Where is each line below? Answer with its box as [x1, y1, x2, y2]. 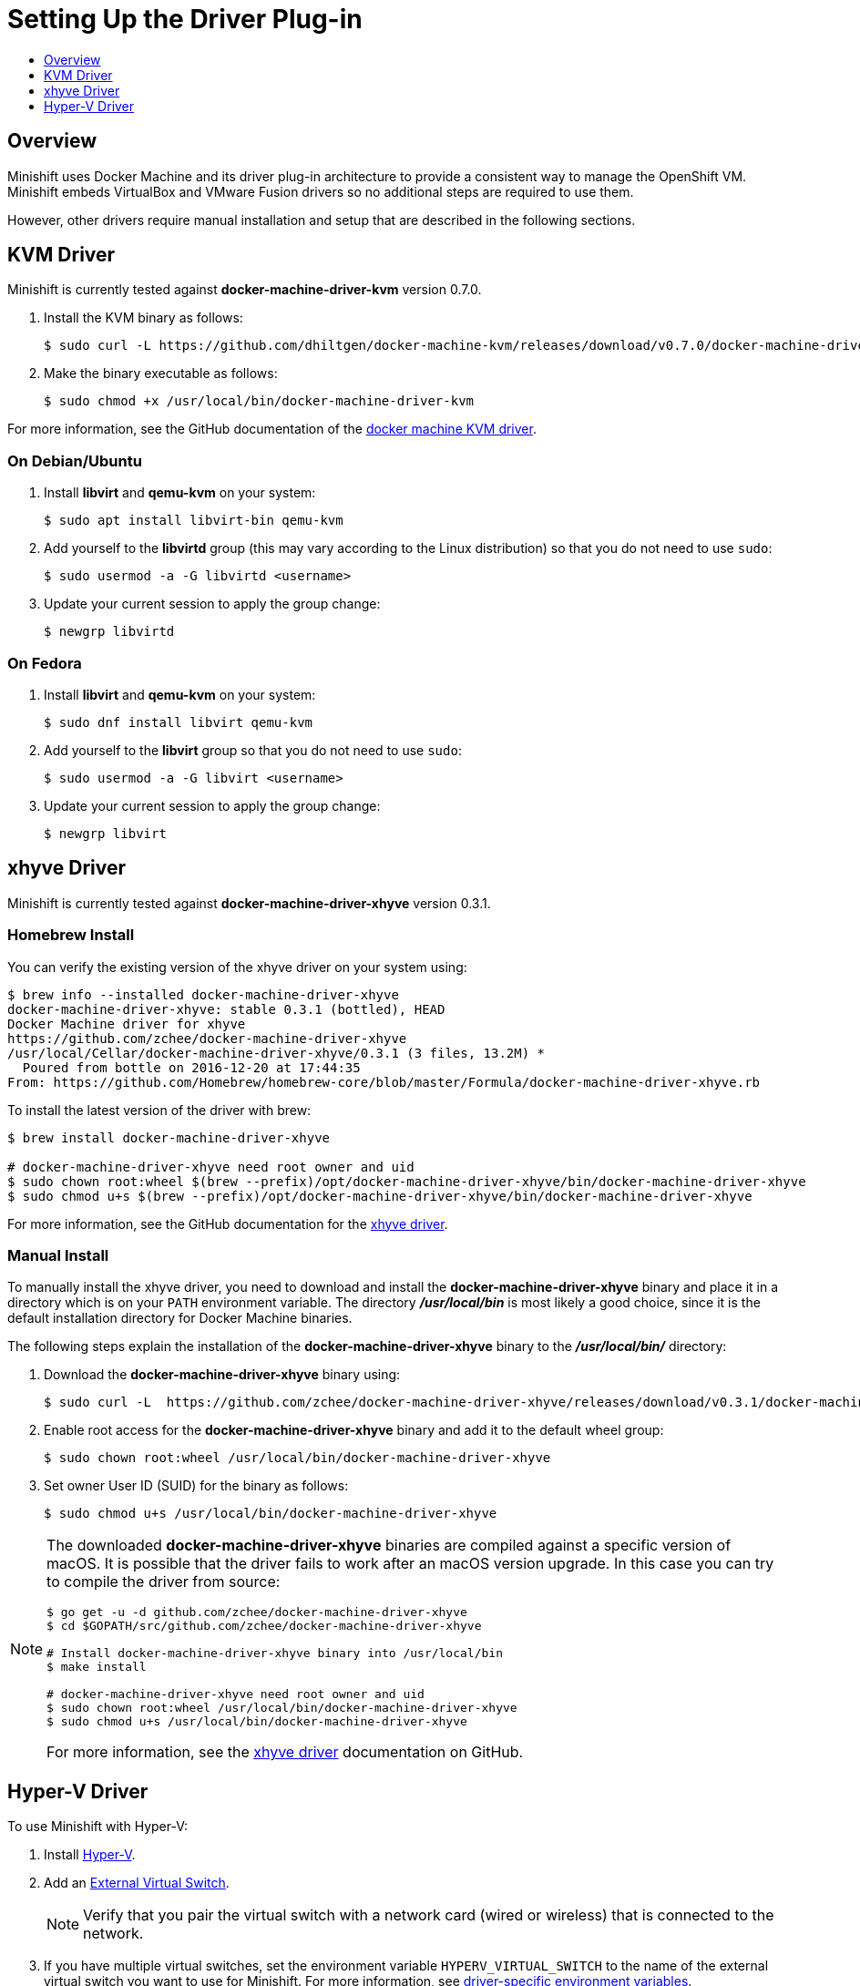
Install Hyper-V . [44, 1847, 136, 1863]
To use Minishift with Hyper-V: [7, 1818, 189, 1835]
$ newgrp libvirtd [44, 624, 175, 640]
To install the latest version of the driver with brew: [7, 1101, 312, 1118]
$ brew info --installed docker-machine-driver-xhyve [7, 987, 399, 1002]
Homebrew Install [7, 926, 135, 945]
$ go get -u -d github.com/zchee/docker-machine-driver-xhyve [46, 1605, 467, 1620]
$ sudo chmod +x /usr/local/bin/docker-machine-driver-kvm [44, 394, 475, 409]
